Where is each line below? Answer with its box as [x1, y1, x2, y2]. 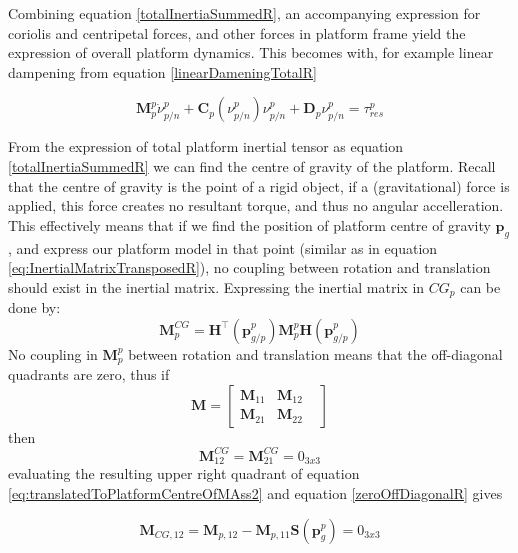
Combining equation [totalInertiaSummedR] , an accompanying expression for [8, 3, 481, 23]
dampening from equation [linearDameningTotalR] [8, 61, 317, 82]
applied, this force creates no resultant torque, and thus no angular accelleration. [8, 195, 504, 216]
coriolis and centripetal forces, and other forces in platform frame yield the [8, 22, 466, 43]
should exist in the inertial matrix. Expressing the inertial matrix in [8, 276, 425, 297]
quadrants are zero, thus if [8, 364, 170, 385]
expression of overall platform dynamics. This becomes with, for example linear [8, 42, 494, 63]
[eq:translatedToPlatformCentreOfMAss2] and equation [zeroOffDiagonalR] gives [8, 482, 503, 503]
